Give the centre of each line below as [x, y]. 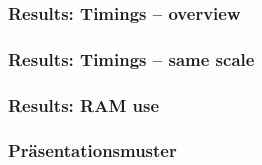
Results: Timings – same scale [131, 58]
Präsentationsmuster [92, 150]
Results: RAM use [84, 104]
